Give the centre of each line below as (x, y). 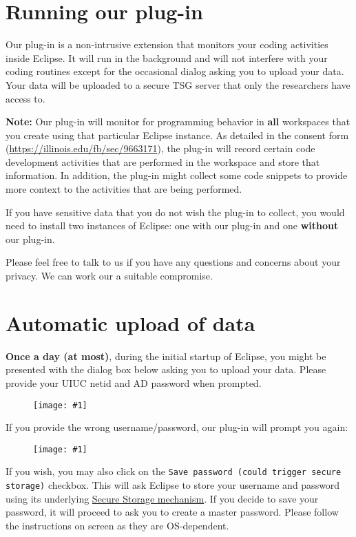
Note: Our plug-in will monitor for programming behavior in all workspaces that (178, 122)
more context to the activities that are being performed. (124, 189)
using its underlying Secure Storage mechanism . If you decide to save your (162, 498)
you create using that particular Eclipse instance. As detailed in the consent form (177, 135)
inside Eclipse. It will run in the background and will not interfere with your (167, 57)
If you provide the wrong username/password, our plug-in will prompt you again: (177, 427)
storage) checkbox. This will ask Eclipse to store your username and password (173, 485)
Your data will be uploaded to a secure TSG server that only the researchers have (178, 84)
